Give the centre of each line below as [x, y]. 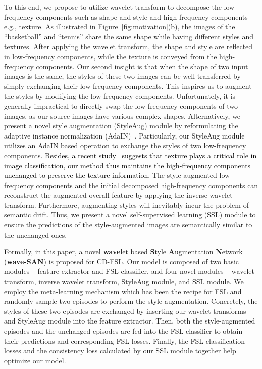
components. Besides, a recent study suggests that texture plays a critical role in [130, 155]
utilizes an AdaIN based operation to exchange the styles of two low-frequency [125, 145]
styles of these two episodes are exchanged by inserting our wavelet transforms [125, 311]
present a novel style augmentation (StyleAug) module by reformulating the [121, 126]
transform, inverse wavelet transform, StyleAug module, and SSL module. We [124, 281]
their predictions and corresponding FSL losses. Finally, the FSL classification [124, 340]
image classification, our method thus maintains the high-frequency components [127, 165]
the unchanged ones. [36, 234]
